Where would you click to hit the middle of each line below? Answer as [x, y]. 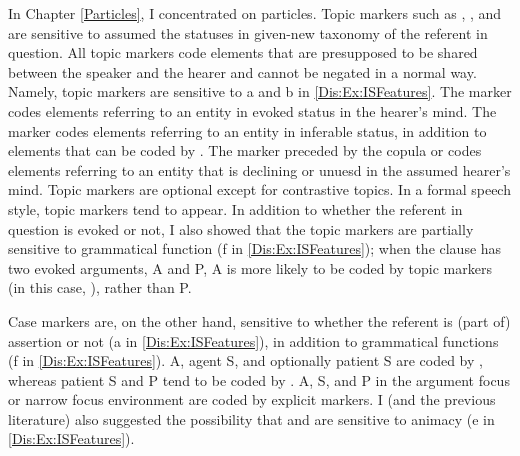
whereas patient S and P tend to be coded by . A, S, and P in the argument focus [259, 379]
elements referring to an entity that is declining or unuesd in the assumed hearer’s [259, 169]
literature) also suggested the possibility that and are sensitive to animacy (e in [251, 418]
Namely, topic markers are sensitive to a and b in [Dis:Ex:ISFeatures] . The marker [260, 91]
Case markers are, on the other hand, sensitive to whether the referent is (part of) [259, 320]
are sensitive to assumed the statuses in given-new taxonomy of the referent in [248, 32]
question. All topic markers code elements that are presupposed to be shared [243, 52]
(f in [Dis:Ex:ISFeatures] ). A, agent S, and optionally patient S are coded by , [245, 360]
